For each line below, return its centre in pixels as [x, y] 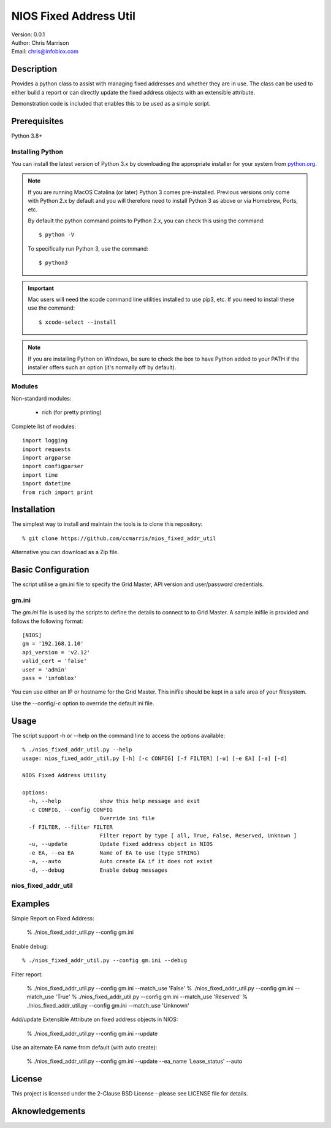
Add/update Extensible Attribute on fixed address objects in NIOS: [95, 1019]
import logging [45, 441]
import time [40, 475]
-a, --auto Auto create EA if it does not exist [121, 861]
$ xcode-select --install [78, 322]
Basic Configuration [50, 570]
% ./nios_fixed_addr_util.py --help [77, 750]
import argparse [47, 458]
